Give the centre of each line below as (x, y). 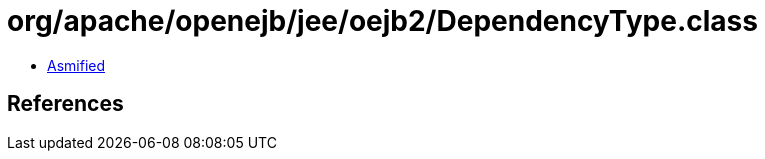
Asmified (76, 65)
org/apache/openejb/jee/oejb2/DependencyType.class (382, 21)
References (65, 104)
